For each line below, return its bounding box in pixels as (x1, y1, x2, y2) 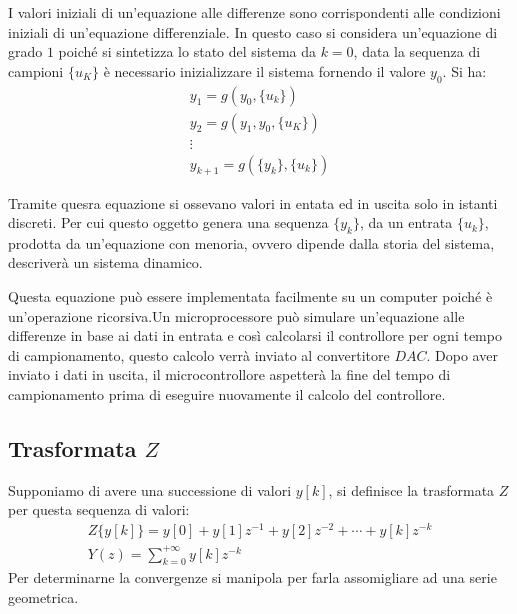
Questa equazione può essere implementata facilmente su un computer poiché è (8, 286, 493, 307)
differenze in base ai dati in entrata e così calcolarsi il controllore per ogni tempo (8, 325, 502, 346)
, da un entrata (360, 212, 453, 233)
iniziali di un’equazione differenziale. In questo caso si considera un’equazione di (8, 21, 498, 42)
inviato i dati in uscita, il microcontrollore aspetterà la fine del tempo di (8, 364, 451, 385)
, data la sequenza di (353, 41, 481, 62)
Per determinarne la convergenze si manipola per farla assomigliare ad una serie (8, 567, 497, 588)
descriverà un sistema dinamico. (8, 252, 203, 273)
